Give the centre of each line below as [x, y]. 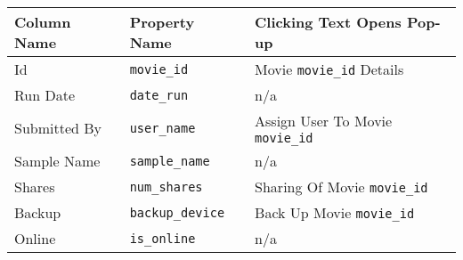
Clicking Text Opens [328, 22]
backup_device [177, 212]
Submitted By [58, 128]
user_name [162, 128]
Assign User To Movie [324, 121]
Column [43, 22]
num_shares [166, 187]
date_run [159, 95]
